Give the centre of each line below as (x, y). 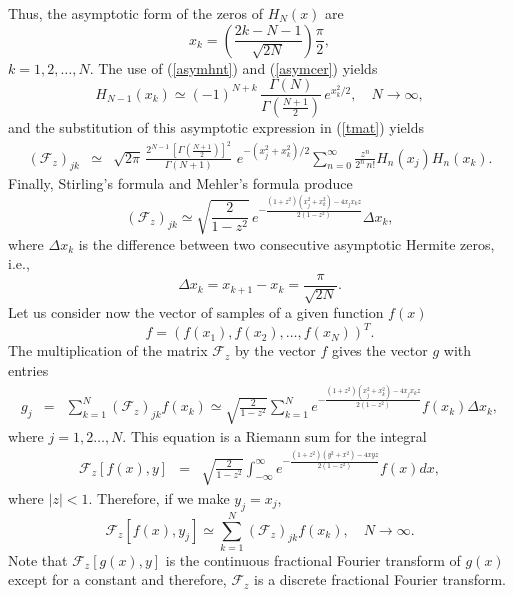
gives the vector (380, 350)
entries (28, 369)
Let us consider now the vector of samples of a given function (196, 312)
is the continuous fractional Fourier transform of (313, 559)
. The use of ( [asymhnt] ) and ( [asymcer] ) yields (233, 67)
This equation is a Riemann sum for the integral (278, 436)
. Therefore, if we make (159, 497)
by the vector (275, 350)
